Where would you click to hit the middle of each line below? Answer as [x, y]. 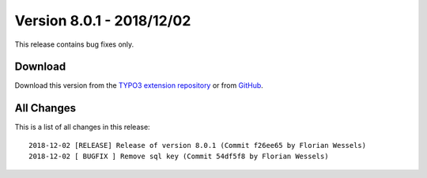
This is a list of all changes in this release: [82, 127]
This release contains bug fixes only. [74, 44]
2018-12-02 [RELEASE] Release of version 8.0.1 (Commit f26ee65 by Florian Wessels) [198, 145]
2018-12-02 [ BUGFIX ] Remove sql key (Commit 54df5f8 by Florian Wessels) [179, 157]
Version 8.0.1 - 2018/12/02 [103, 21]
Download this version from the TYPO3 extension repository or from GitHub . [139, 85]
